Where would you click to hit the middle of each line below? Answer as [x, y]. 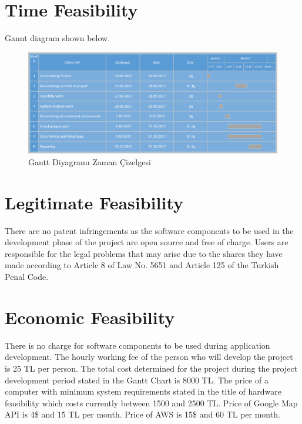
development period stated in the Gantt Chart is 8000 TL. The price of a [137, 380]
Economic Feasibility [90, 317]
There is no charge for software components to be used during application [137, 345]
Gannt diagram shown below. [58, 38]
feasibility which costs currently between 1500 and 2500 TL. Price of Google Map [151, 403]
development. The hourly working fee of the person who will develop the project [149, 357]
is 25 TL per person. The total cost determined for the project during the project [151, 368]
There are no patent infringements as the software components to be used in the [149, 230]
